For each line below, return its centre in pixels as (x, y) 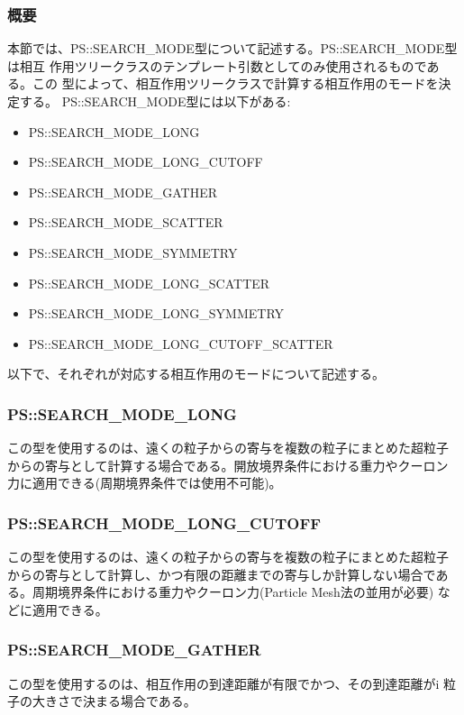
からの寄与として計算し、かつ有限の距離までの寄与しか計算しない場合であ (228, 574)
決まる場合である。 (139, 701)
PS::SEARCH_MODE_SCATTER (126, 222)
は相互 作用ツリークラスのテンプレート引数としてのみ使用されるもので (217, 65)
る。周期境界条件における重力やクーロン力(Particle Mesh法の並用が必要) (221, 592)
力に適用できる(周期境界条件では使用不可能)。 (145, 483)
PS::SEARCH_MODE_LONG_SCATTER (149, 283)
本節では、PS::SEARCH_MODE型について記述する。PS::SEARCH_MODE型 (232, 48)
